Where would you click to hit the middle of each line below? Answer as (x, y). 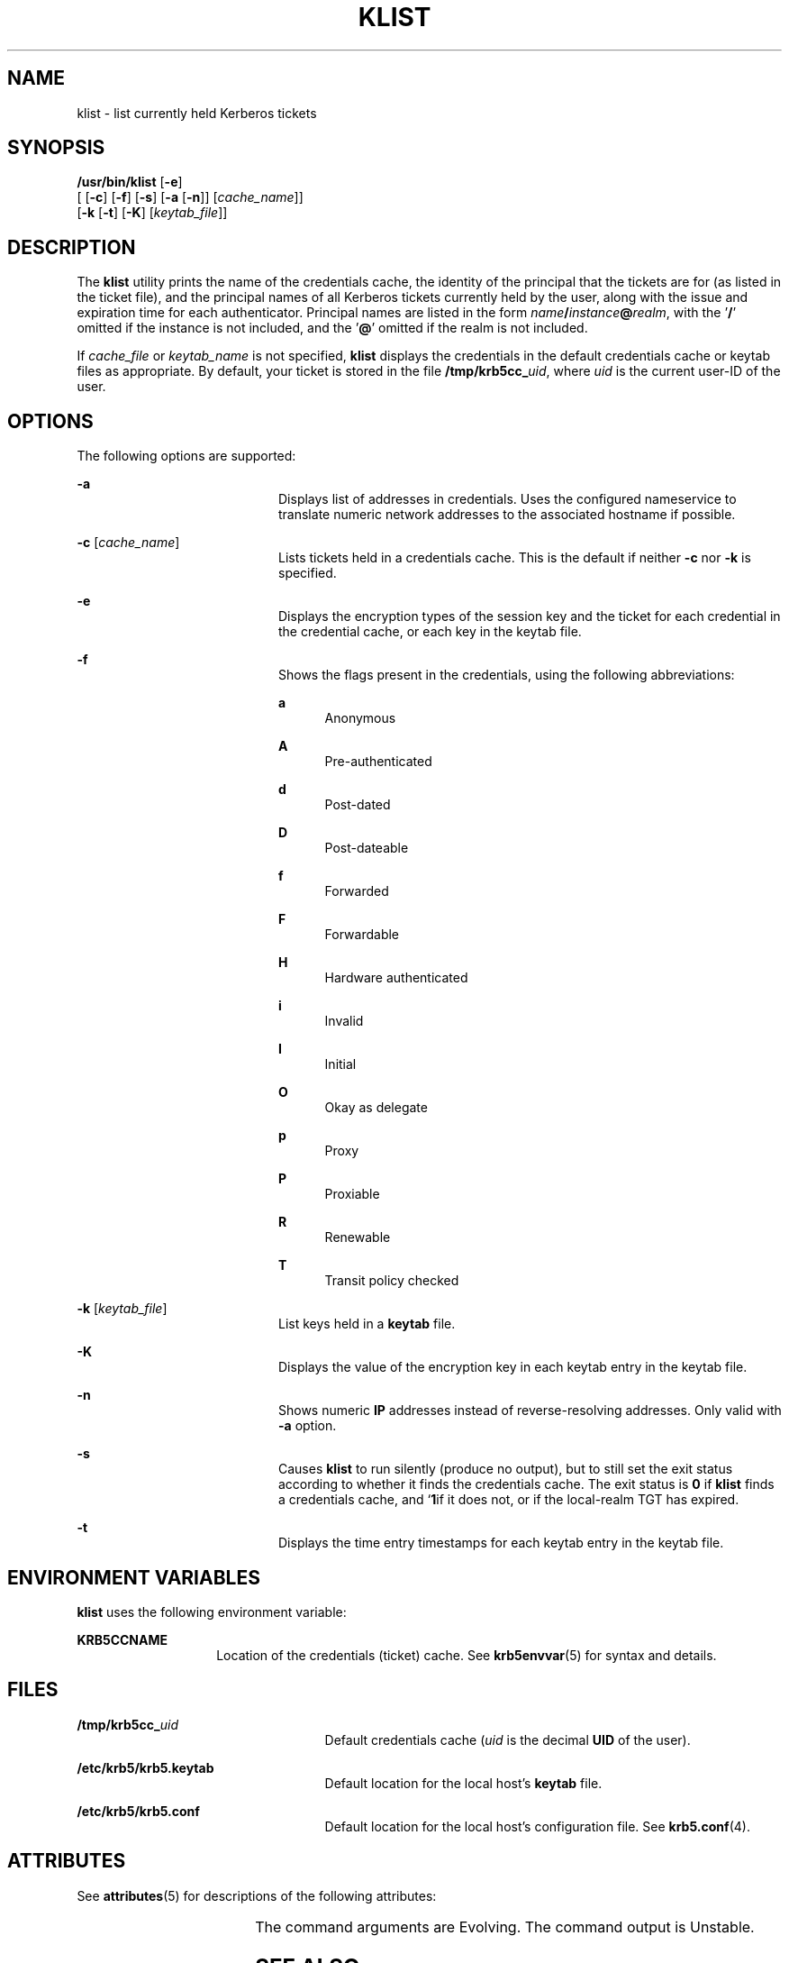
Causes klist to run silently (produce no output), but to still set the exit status (506, 1469)
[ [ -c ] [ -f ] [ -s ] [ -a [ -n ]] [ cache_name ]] (190, 197)
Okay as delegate (376, 1108)
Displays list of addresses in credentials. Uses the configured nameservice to (508, 499)
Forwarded (357, 891)
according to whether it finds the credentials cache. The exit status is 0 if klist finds (526, 1484)
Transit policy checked (392, 1281)
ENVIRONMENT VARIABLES (134, 1577)
